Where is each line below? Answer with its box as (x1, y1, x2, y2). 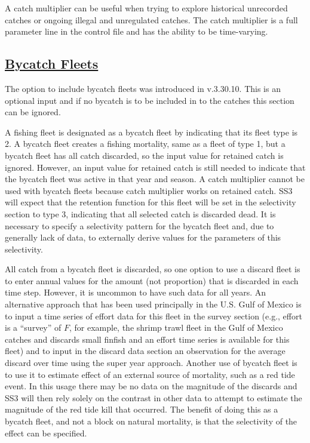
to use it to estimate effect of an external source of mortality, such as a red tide (5, 368, 295, 380)
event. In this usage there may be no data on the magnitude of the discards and (5, 380, 297, 392)
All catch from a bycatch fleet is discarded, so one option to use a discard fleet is (5, 263, 300, 275)
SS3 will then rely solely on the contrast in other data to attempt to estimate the (5, 391, 302, 404)
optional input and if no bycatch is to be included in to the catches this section (5, 94, 294, 106)
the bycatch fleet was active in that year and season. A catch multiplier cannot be (5, 173, 305, 185)
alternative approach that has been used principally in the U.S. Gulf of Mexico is (5, 298, 302, 310)
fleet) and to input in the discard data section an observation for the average (5, 344, 286, 357)
